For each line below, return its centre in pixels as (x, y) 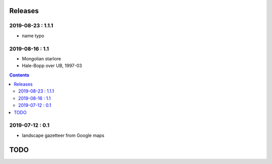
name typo (33, 36)
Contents (19, 75)
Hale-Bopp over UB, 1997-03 (52, 66)
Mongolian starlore (42, 58)
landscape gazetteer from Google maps (63, 135)
